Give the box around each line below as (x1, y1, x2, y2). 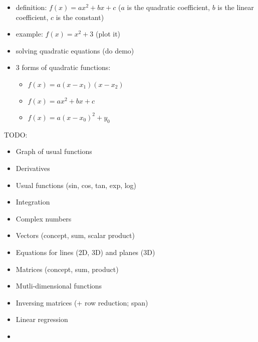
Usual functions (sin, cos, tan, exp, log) (16, 179, 137, 190)
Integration (16, 196, 50, 207)
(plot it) (96, 28, 121, 39)
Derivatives (16, 162, 50, 173)
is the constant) (56, 11, 104, 22)
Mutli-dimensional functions (16, 280, 102, 291)
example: (16, 28, 43, 39)
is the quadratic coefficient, (127, 2, 210, 12)
